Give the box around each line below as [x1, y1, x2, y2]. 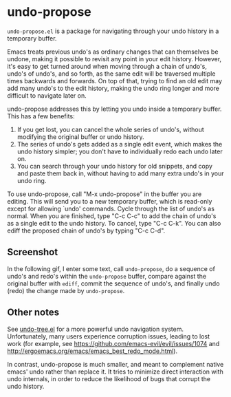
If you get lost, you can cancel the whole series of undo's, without [16, 125, 204, 133]
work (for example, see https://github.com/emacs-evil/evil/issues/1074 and [7, 339, 220, 347]
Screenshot [7, 246, 58, 258]
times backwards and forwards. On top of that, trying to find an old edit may [7, 76, 222, 85]
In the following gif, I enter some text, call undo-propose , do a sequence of [7, 264, 215, 272]
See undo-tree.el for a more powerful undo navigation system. [7, 325, 184, 333]
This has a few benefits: [7, 111, 75, 120]
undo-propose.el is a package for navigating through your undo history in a [7, 27, 219, 35]
